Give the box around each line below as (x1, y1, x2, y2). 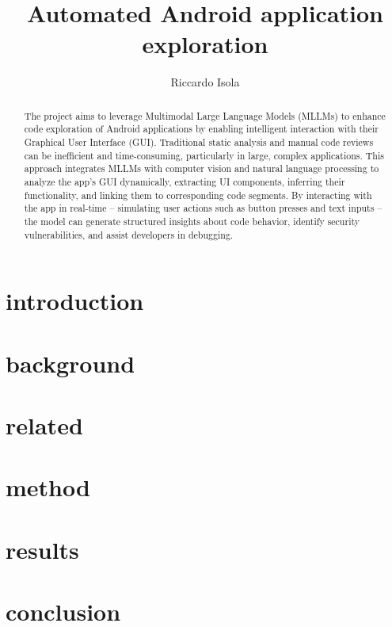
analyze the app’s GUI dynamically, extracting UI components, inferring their (24, 174, 345, 188)
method (6, 471, 90, 503)
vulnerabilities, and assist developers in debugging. (24, 227, 234, 241)
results (6, 533, 79, 565)
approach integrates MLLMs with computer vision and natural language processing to (24, 162, 379, 175)
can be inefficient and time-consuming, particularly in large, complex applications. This (24, 148, 384, 162)
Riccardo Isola (170, 74, 240, 90)
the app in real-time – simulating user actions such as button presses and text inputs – (24, 201, 382, 215)
